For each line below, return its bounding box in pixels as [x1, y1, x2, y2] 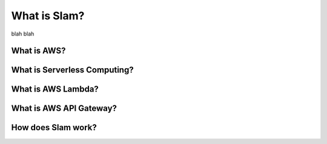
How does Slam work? [11, 122, 97, 133]
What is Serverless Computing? [11, 65, 134, 75]
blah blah [11, 30, 35, 37]
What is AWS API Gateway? [11, 103, 117, 114]
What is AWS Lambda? [11, 84, 99, 95]
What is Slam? [11, 9, 85, 22]
